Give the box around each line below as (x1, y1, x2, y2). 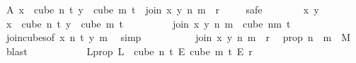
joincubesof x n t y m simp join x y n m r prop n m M (6, 30, 351, 45)
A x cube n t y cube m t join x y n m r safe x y (6, 2, 319, 16)
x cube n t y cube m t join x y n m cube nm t (6, 16, 291, 30)
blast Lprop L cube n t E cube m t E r (6, 43, 253, 58)
